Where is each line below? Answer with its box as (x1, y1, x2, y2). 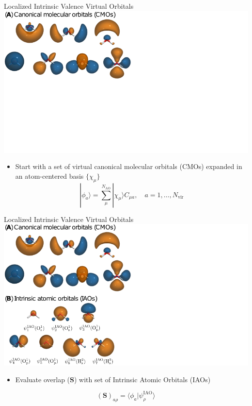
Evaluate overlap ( (15, 374, 70, 384)
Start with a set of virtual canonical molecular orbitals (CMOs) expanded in (15, 161, 242, 171)
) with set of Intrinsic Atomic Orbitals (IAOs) (74, 374, 211, 384)
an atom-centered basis (15, 170, 84, 181)
